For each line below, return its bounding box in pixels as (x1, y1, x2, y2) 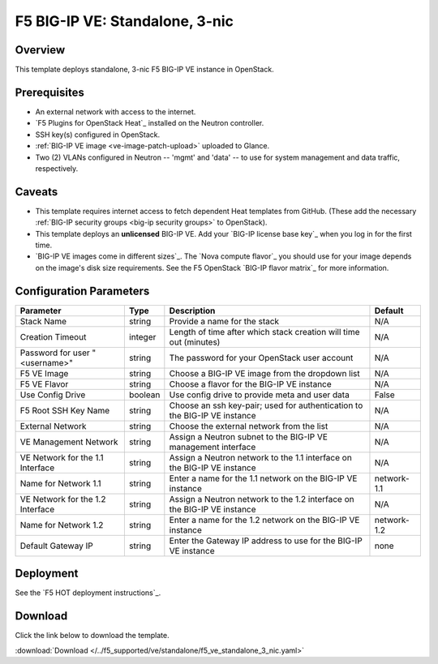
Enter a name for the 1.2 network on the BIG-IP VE (169, 514, 360, 525)
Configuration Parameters (15, 284, 150, 298)
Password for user (19, 347, 91, 358)
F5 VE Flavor (19, 378, 69, 389)
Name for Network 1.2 (19, 519, 104, 530)
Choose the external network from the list (169, 420, 328, 431)
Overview (15, 43, 66, 57)
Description (169, 305, 216, 316)
